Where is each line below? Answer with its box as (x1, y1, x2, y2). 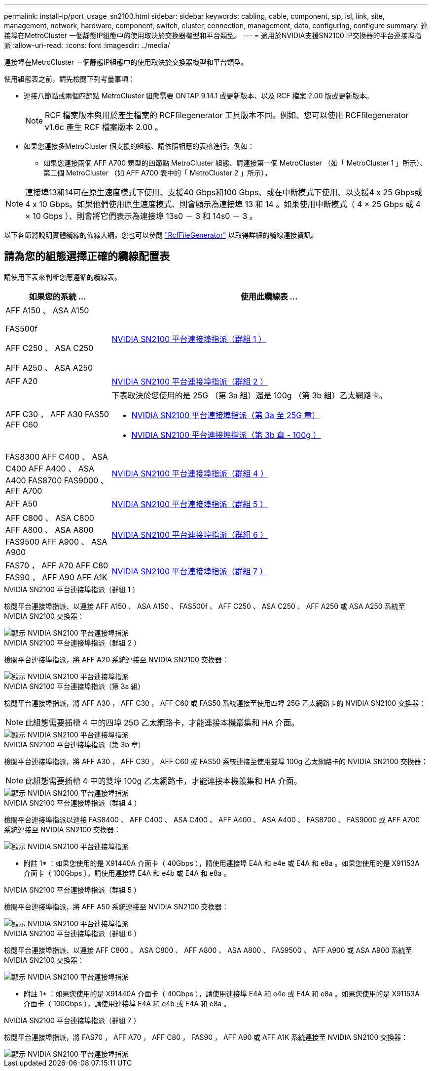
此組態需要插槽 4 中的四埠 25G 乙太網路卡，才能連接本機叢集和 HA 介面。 (25, 717, 299, 728)
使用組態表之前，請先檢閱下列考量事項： (4, 75, 135, 83)
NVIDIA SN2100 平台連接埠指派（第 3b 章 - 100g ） (131, 429, 321, 440)
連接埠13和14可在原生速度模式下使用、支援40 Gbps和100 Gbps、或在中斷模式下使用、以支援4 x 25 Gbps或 (25, 187, 423, 197)
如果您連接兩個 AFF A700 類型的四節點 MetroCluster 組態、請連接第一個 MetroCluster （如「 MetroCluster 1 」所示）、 (43, 159, 427, 167)
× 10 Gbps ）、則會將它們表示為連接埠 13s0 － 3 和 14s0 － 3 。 (25, 211, 257, 221)
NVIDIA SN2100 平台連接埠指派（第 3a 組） (4, 682, 145, 690)
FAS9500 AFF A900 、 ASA (5, 536, 108, 547)
